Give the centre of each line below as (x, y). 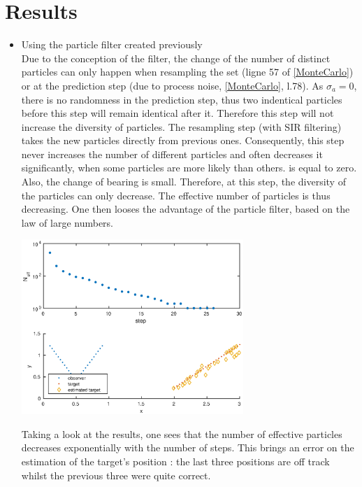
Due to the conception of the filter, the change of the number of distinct (176, 58)
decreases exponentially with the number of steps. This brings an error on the (188, 447)
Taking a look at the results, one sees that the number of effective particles (182, 433)
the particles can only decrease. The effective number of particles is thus (176, 195)
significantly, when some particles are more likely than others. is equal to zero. (189, 168)
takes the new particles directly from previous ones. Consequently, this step (183, 140)
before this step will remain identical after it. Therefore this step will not (178, 113)
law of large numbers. (67, 222)
